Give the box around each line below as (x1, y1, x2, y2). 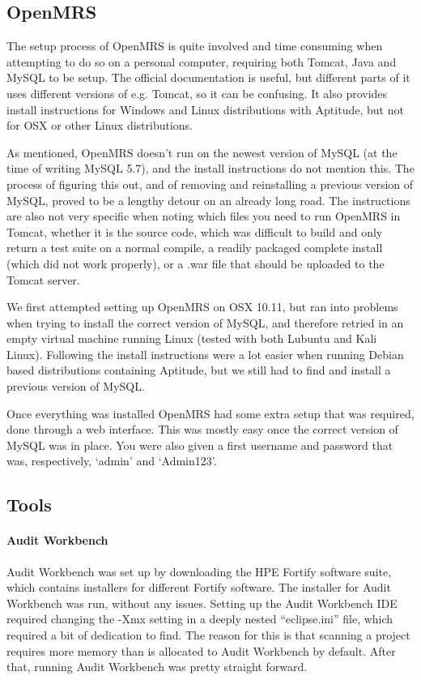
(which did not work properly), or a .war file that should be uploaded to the (6, 254, 385, 272)
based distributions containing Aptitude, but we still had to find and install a (6, 361, 391, 378)
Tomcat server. (6, 271, 80, 288)
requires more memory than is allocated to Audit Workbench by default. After (6, 642, 396, 659)
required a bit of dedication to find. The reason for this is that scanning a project (6, 627, 410, 643)
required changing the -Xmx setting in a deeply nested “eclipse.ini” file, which (6, 610, 393, 627)
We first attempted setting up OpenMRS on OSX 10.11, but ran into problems (6, 298, 398, 315)
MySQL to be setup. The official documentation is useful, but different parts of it (6, 69, 410, 86)
